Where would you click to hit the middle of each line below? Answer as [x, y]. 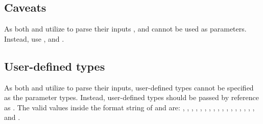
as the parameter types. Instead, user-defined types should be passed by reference [131, 97]
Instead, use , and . [34, 38]
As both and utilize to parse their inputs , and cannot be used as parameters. [125, 29]
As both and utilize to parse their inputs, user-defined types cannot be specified [129, 87]
